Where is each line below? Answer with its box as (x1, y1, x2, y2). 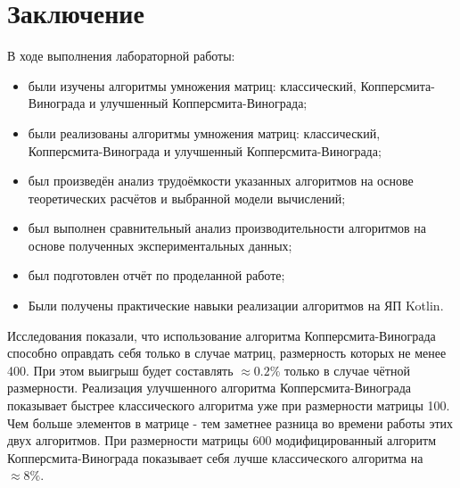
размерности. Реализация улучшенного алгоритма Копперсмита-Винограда (7, 378, 412, 397)
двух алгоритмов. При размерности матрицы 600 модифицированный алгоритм (7, 431, 437, 450)
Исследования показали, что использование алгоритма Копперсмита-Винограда (7, 326, 436, 344)
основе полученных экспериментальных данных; (28, 236, 292, 254)
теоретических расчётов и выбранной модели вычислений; (28, 188, 346, 207)
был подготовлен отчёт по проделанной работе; (28, 266, 285, 285)
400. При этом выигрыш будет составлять (7, 360, 234, 379)
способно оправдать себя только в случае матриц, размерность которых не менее (7, 343, 447, 362)
